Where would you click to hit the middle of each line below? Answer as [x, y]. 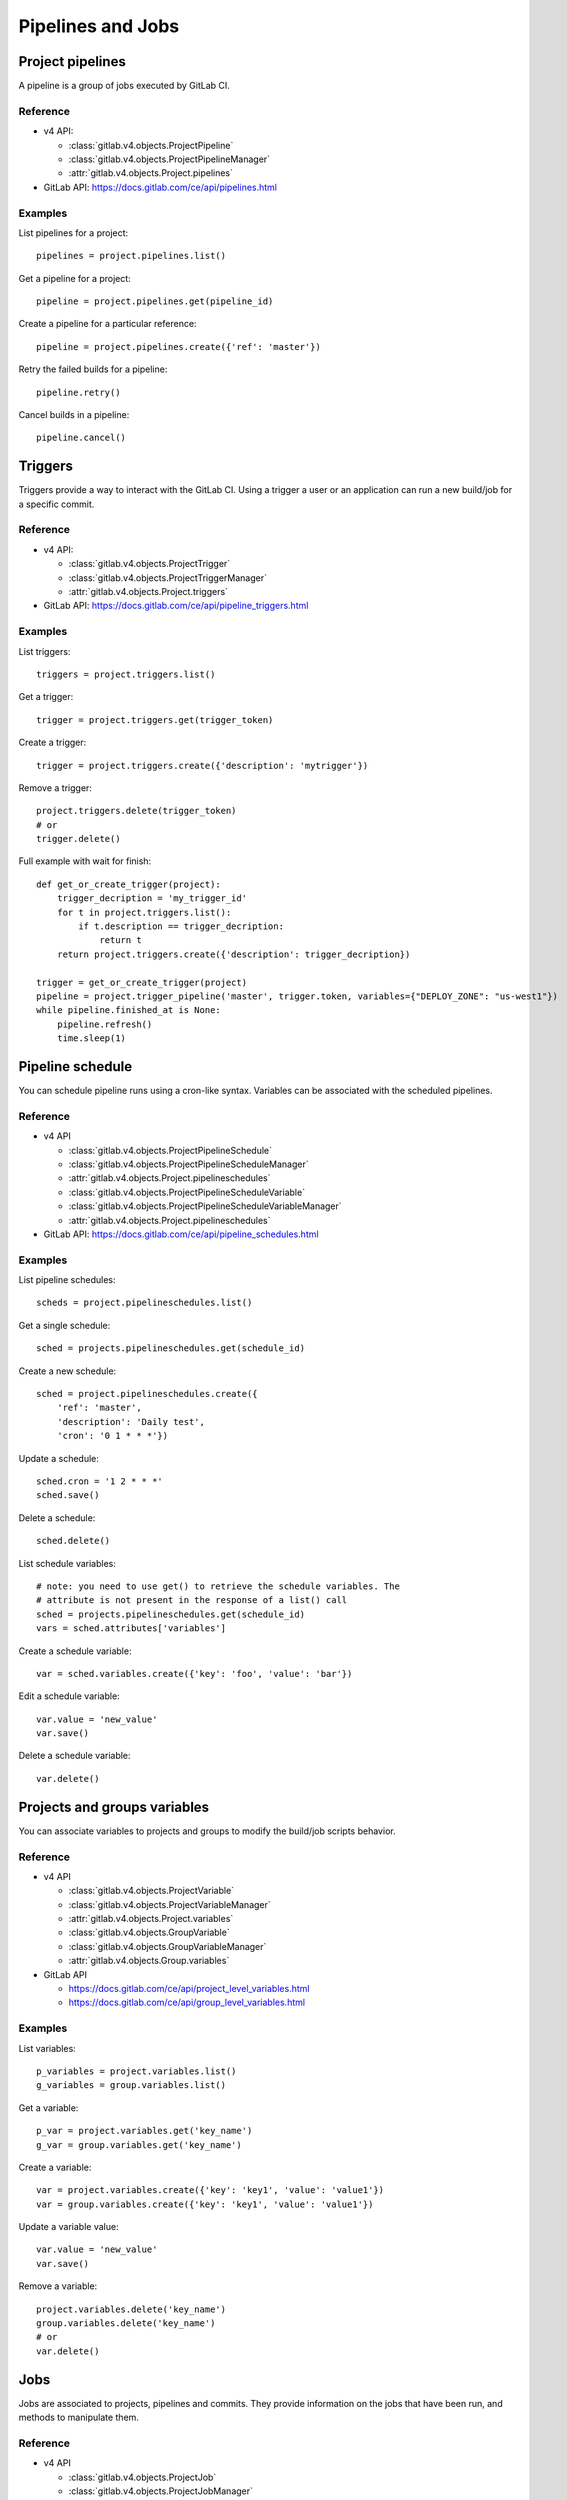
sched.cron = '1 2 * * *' [100, 1481]
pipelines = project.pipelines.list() [131, 256]
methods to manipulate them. [79, 2417]
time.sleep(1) [91, 1038]
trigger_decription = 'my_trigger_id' [152, 898]
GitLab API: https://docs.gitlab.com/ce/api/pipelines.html [160, 187]
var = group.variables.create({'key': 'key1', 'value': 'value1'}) [205, 2204]
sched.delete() [73, 1541]
